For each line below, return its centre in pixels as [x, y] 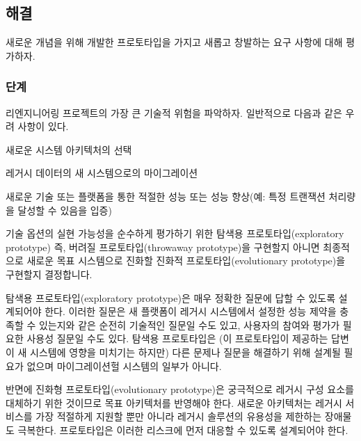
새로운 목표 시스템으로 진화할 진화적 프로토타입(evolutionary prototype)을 [186, 260]
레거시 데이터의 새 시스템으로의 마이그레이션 [102, 173]
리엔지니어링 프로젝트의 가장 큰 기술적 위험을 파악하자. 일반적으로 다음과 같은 [174, 112]
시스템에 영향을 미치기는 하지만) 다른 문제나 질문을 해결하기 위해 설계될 [185, 352]
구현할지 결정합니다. [49, 274]
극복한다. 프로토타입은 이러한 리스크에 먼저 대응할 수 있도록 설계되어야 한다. [183, 430]
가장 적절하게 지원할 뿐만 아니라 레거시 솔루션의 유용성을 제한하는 [179, 416]
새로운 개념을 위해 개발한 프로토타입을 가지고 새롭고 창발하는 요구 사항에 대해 [174, 42]
